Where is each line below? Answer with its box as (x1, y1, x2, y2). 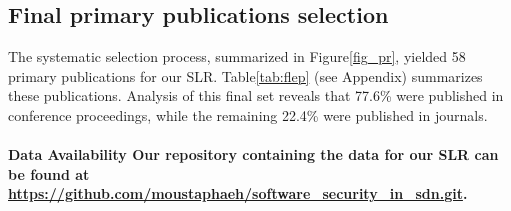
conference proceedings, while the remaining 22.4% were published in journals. (8, 104, 488, 125)
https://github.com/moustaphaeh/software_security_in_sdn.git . (8, 183, 468, 204)
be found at (8, 163, 90, 184)
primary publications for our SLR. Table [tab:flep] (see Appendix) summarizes (8, 65, 483, 86)
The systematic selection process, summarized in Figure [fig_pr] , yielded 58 (8, 46, 466, 67)
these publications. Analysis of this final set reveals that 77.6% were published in (8, 85, 504, 106)
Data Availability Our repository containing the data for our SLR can (8, 144, 499, 165)
